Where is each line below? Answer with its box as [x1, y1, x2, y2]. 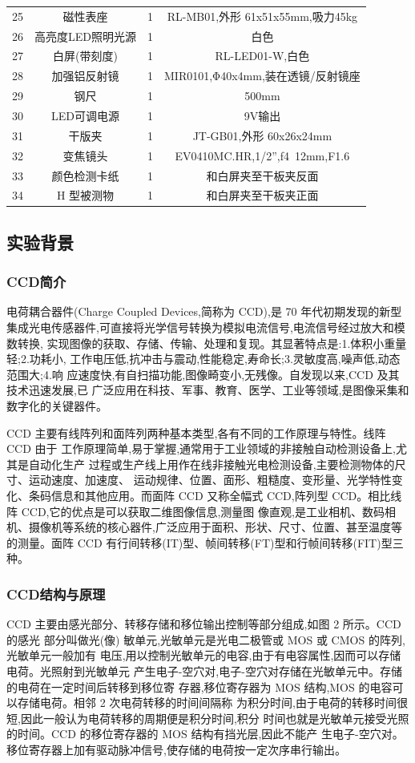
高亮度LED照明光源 [34, 27, 136, 44]
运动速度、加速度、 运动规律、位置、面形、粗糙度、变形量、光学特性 [28, 471, 392, 488]
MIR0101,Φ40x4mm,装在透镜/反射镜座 [163, 67, 361, 84]
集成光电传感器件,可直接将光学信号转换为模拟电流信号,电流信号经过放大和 [6, 319, 394, 336]
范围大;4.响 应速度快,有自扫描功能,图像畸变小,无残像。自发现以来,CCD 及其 [6, 365, 400, 382]
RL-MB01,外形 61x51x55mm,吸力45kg [167, 7, 358, 24]
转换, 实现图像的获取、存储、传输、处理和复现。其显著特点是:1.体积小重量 [17, 334, 407, 351]
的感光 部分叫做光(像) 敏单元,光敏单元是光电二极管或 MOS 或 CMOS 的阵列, [6, 631, 405, 648]
